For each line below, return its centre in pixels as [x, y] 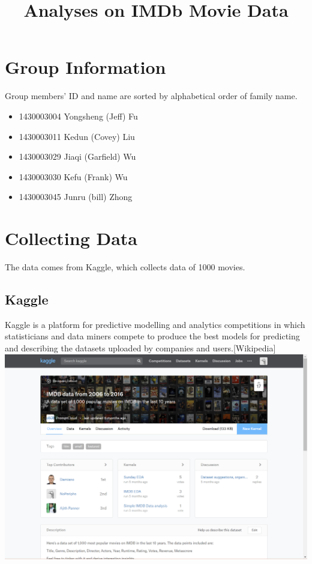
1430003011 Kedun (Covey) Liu [77, 136]
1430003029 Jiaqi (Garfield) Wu [77, 156]
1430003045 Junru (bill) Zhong [76, 197]
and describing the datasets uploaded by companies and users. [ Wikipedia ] [140, 347]
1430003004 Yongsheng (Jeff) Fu [78, 116]
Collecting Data [71, 238]
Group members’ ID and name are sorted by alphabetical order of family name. [151, 96]
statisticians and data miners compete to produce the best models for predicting [152, 336]
